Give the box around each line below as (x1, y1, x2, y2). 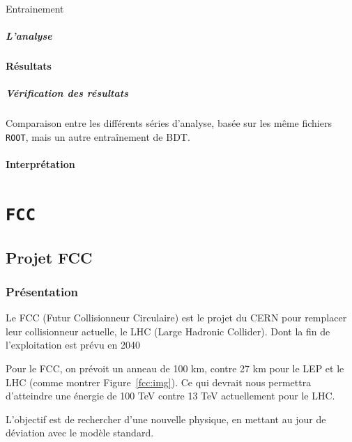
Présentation (6, 282, 79, 300)
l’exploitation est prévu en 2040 (6, 337, 141, 352)
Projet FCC (6, 246, 93, 268)
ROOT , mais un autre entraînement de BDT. (6, 129, 190, 144)
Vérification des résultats (6, 86, 128, 100)
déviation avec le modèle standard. (6, 425, 154, 440)
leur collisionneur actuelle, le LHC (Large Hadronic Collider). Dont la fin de (6, 323, 330, 338)
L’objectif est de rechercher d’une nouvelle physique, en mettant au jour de (6, 411, 326, 426)
